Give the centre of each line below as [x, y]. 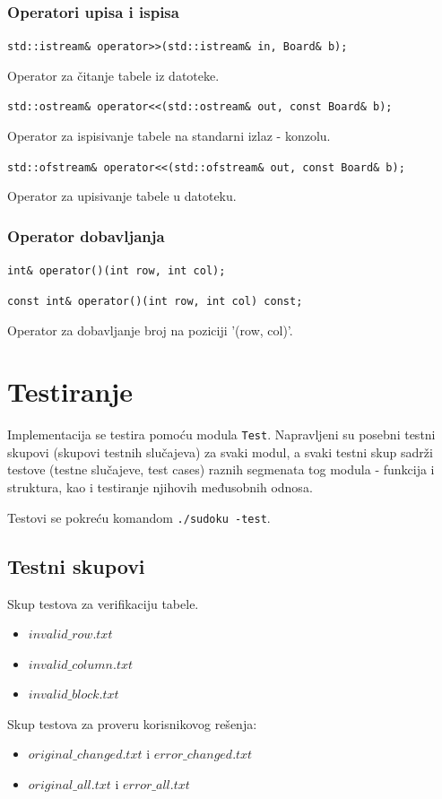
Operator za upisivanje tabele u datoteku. [122, 196]
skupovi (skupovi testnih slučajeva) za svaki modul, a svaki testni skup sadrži [220, 452]
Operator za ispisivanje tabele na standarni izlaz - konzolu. [169, 136]
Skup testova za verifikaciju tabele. [103, 603]
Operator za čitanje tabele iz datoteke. [113, 75]
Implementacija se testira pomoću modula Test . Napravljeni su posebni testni [221, 434]
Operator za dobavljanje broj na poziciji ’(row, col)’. [150, 330]
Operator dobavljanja [86, 235]
